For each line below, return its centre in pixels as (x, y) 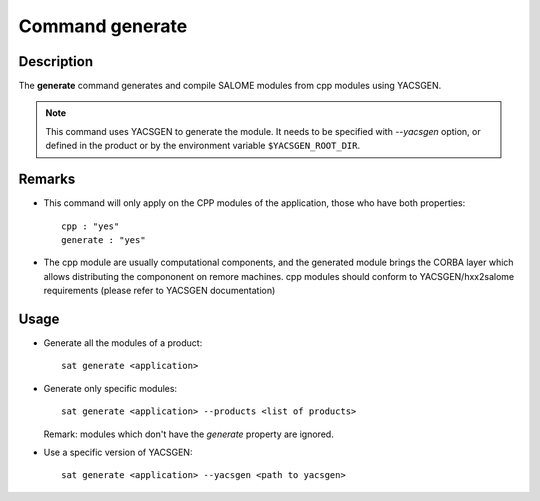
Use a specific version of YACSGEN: (118, 452)
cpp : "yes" (90, 226)
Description (56, 61)
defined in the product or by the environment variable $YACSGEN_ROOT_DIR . (202, 146)
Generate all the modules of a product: (123, 343)
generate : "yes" (103, 239)
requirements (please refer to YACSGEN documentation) (159, 291)
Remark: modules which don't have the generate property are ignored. (188, 434)
